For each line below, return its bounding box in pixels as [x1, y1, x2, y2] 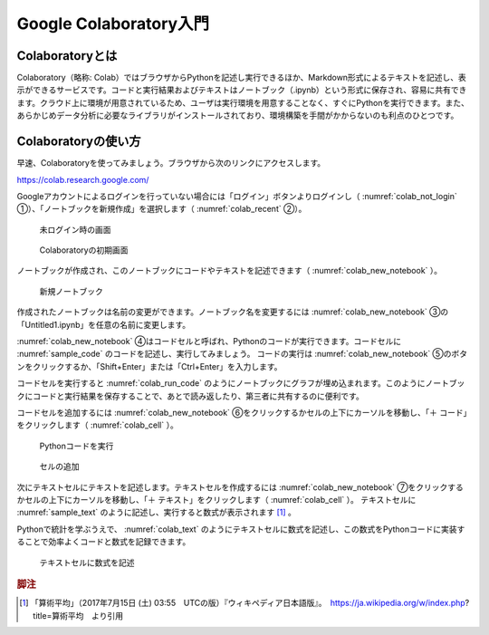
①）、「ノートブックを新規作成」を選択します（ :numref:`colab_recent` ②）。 [16, 204, 307, 215]
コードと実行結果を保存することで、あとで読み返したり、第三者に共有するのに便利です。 [32, 390, 364, 401]
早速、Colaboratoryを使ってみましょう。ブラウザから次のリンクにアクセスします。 [16, 158, 326, 168]
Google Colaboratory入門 [16, 14, 210, 34]
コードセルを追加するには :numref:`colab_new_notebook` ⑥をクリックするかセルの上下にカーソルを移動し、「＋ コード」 [16, 408, 468, 418]
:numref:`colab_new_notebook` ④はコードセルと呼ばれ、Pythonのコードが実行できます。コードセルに [16, 336, 402, 347]
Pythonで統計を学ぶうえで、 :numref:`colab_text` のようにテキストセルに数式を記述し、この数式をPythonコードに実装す [16, 524, 465, 534]
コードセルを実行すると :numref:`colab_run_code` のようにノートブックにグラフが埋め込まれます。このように [16, 378, 426, 389]
